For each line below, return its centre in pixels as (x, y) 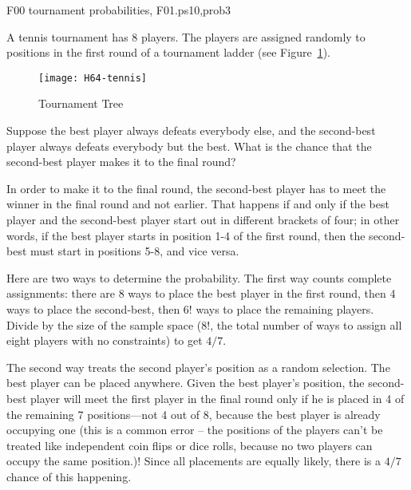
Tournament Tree (81, 103)
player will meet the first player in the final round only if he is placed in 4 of (217, 398)
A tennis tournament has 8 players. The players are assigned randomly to (186, 36)
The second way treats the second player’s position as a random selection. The (198, 367)
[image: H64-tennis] (93, 78)
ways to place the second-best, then (93, 308)
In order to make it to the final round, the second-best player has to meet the (196, 188)
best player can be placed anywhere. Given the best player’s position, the (186, 383)
